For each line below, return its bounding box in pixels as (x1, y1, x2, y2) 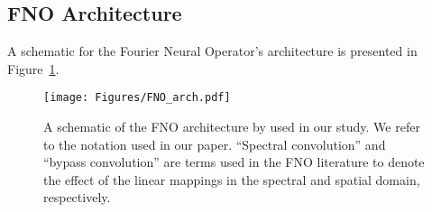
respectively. (43, 188, 111, 207)
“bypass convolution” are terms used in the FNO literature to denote (43, 152, 425, 171)
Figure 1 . (7, 59, 60, 78)
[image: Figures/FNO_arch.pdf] (43, 91, 231, 105)
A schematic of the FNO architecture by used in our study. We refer (43, 117, 420, 136)
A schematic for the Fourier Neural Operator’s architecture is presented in (7, 41, 418, 60)
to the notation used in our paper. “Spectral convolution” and (43, 134, 386, 153)
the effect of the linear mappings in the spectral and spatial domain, (43, 170, 420, 189)
